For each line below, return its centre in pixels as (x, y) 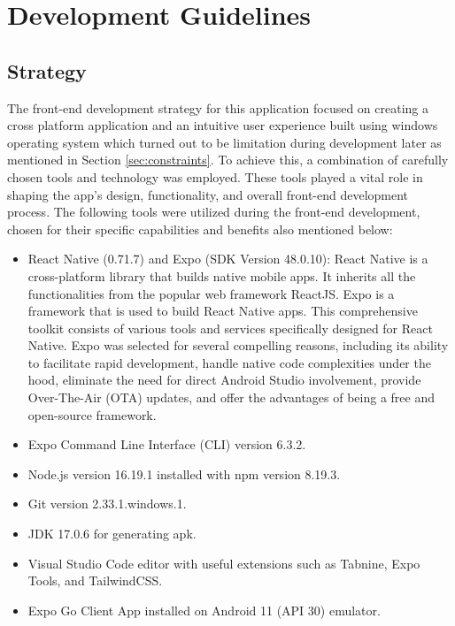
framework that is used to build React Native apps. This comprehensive (223, 311)
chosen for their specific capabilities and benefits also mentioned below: (200, 229)
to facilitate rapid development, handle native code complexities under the (229, 362)
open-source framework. (92, 414)
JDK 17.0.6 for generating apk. (112, 534)
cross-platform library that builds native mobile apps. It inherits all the (222, 275)
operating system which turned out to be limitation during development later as (224, 142)
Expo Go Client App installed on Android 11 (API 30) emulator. (204, 610)
